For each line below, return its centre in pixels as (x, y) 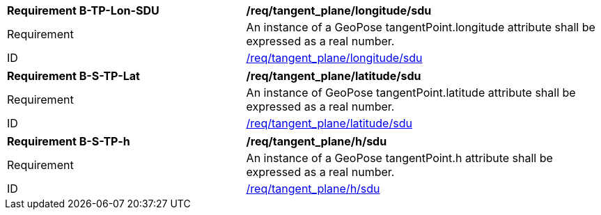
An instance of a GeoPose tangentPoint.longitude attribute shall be (421, 27)
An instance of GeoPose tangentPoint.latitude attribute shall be (411, 93)
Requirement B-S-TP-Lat (73, 76)
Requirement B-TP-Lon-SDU (83, 10)
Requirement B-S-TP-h (69, 141)
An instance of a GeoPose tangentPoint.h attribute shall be (399, 158)
